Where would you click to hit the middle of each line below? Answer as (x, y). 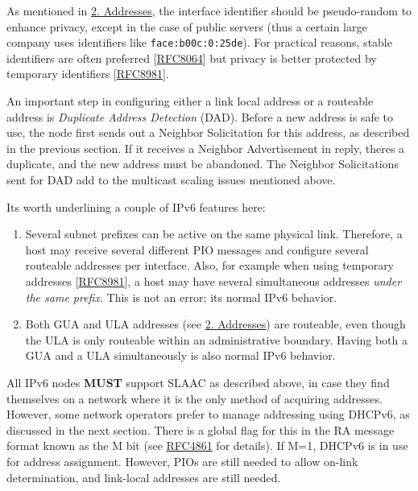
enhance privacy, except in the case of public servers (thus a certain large (187, 26)
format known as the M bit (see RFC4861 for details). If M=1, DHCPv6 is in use (207, 446)
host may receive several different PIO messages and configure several (197, 249)
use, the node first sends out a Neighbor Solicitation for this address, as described (208, 132)
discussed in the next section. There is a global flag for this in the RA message (201, 429)
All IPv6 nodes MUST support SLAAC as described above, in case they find (198, 382)
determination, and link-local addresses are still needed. (144, 477)
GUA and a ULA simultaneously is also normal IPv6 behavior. (180, 355)
